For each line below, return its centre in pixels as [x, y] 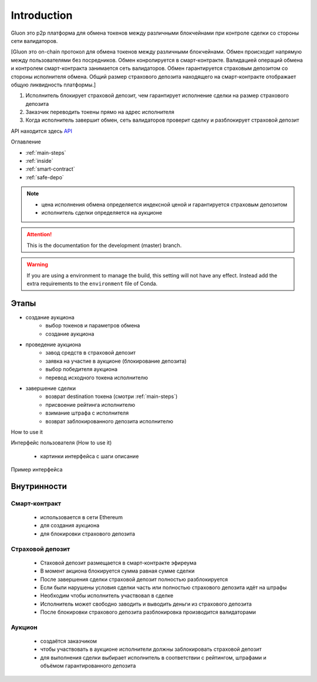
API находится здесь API [42, 131]
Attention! [39, 235]
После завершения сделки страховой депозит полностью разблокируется [134, 579]
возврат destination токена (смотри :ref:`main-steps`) [112, 396]
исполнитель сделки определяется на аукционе [102, 212]
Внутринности [39, 486]
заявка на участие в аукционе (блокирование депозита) [116, 361]
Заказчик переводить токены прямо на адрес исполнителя [100, 112]
